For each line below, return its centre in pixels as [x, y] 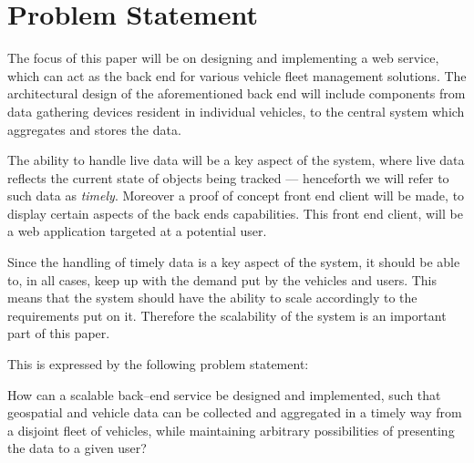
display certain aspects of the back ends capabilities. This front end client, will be [235, 213]
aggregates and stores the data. [94, 129]
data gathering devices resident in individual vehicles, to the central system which [236, 111]
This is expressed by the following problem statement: [158, 364]
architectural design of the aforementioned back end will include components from [237, 93]
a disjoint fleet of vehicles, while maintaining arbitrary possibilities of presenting [231, 430]
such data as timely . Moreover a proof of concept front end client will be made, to [236, 195]
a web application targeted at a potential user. [137, 231]
